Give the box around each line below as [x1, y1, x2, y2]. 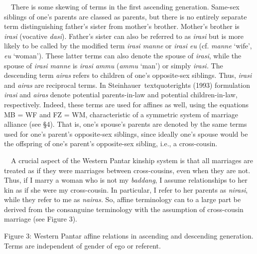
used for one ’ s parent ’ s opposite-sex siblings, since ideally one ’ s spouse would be [4, 128, 248, 139]
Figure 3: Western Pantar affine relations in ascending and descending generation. [4, 231, 254, 241]
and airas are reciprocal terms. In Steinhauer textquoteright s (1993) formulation [4, 79, 250, 90]
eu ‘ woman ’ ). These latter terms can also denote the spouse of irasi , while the [4, 50, 242, 60]
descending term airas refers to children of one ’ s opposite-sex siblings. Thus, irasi [4, 70, 252, 80]
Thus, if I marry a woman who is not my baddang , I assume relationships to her [4, 175, 248, 185]
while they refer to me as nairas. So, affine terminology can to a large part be [4, 194, 241, 205]
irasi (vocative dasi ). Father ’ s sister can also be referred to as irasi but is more [4, 30, 244, 41]
